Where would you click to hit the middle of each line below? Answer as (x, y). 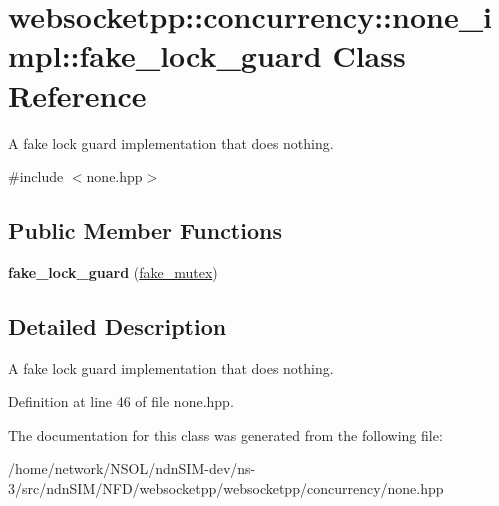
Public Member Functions (145, 230)
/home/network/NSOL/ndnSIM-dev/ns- (132, 468)
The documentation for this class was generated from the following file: (225, 434)
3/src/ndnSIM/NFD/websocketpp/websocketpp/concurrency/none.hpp (226, 488)
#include (36, 176)
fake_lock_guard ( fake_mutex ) (113, 271)
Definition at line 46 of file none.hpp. (121, 401)
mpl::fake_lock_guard (165, 55)
